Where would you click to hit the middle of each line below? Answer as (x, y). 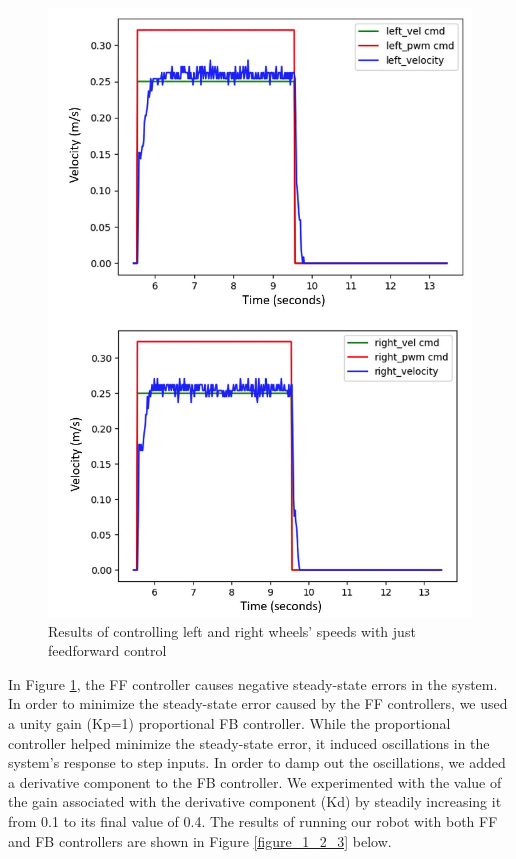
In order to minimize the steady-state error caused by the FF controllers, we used (258, 703)
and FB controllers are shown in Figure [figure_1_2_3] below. (200, 840)
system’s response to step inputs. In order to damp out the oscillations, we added (257, 762)
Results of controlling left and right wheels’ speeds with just (232, 630)
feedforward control (107, 650)
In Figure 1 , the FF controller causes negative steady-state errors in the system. (253, 683)
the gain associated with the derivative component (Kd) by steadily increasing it (255, 801)
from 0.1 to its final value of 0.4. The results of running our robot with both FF (253, 820)
